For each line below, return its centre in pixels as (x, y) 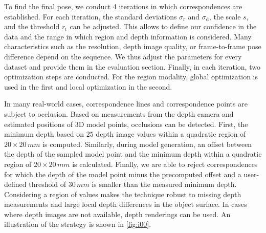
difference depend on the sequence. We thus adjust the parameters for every (123, 56)
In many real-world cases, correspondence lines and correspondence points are (126, 104)
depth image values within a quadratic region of (171, 134)
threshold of (48, 184)
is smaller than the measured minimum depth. (164, 184)
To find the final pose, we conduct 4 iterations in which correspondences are (123, 6)
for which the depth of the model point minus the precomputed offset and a (123, 174)
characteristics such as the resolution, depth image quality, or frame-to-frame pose (133, 46)
